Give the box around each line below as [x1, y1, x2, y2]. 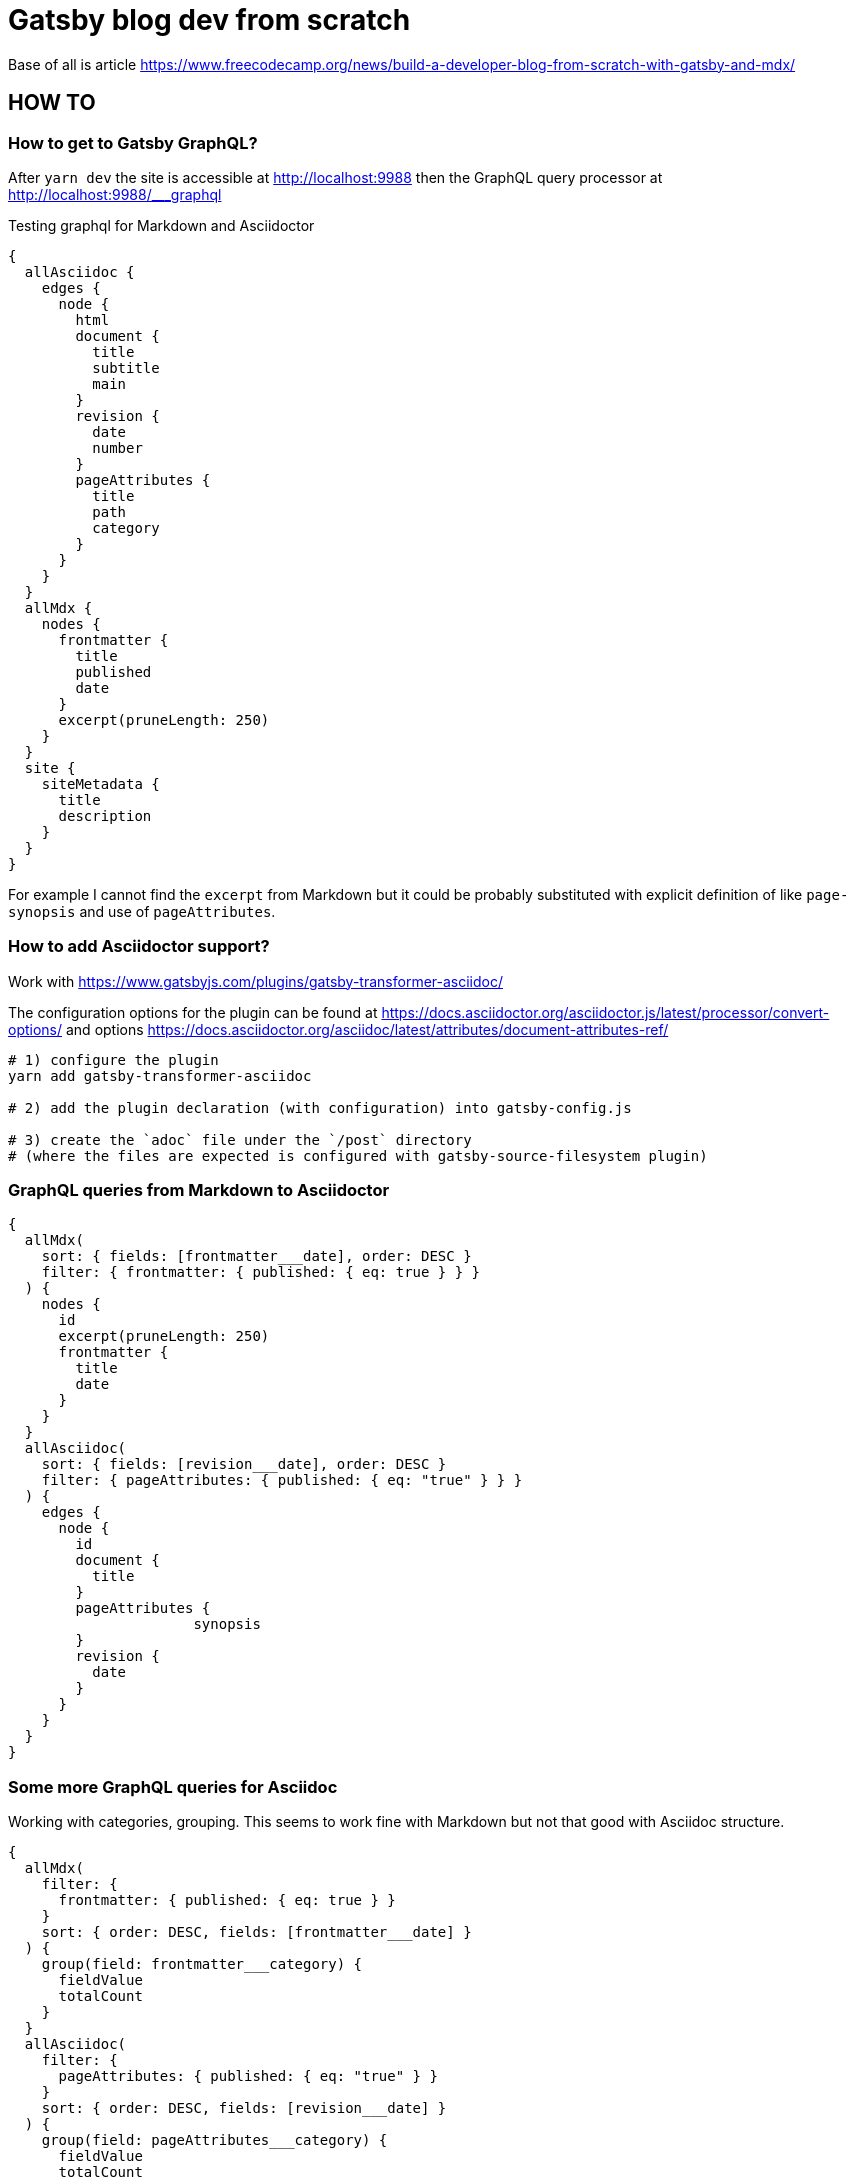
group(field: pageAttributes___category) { [41, 2132, 388, 2149]
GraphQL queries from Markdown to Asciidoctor [8, 1180, 390, 1201]
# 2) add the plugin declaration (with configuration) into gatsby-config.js [8, 1099, 632, 1116]
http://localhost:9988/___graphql [8, 185, 222, 203]
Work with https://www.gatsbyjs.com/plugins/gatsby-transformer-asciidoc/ [8, 972, 503, 990]
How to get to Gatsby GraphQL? [8, 132, 258, 153]
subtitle [92, 359, 160, 376]
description [58, 807, 152, 824]
